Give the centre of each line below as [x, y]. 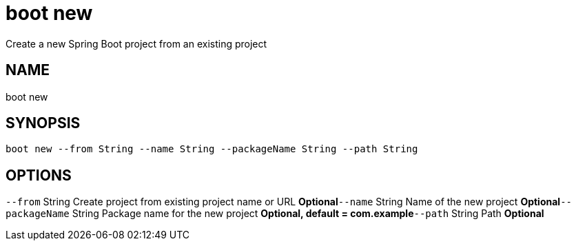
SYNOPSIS [43, 123]
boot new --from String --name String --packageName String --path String [212, 149]
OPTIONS [39, 175]
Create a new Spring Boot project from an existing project [136, 43]
